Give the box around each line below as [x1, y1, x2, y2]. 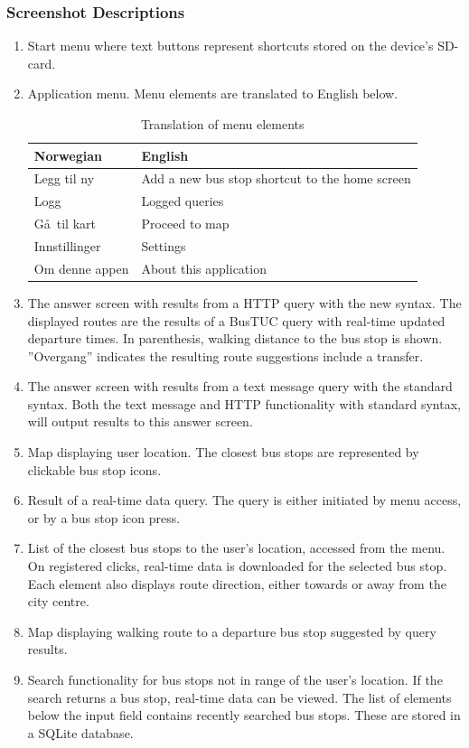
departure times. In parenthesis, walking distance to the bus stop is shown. [27, 329, 443, 348]
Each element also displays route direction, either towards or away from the [27, 574, 446, 593]
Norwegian [33, 145, 102, 164]
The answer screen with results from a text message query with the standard [27, 377, 453, 396]
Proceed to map [141, 214, 230, 233]
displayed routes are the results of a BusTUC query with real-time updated [27, 311, 446, 330]
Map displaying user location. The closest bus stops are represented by [27, 443, 419, 462]
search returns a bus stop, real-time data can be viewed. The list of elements [27, 687, 452, 706]
